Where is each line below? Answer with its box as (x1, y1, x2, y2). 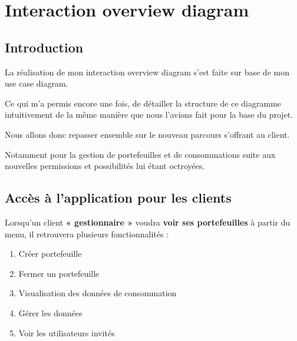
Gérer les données (18, 306, 82, 319)
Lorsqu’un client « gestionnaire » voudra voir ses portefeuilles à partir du (5, 216, 291, 228)
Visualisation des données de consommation (18, 287, 177, 299)
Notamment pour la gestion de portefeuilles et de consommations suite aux (5, 148, 276, 160)
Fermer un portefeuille (18, 267, 100, 279)
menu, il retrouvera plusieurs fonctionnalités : (5, 227, 169, 240)
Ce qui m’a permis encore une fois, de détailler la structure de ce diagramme (5, 97, 282, 109)
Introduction (5, 38, 84, 56)
